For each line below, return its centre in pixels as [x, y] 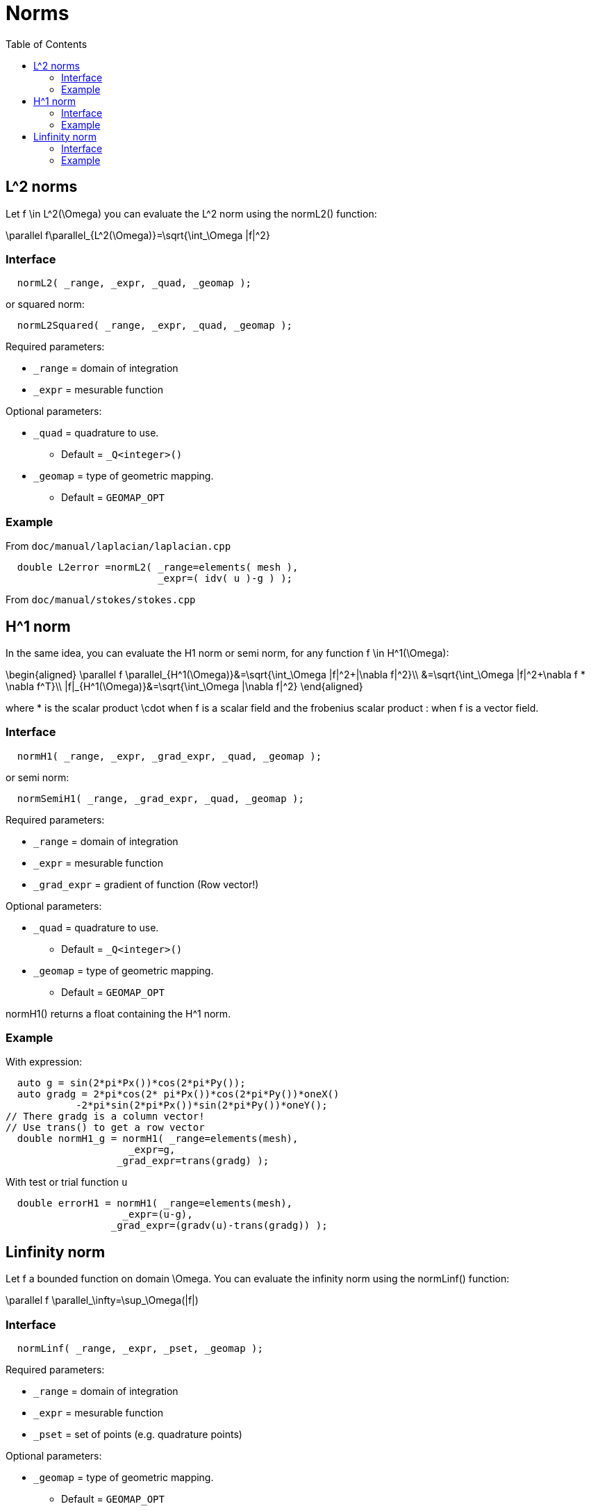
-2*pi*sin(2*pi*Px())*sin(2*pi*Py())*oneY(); [202, 1105]
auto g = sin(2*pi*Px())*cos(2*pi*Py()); [131, 1083]
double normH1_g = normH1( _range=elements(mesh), [158, 1139]
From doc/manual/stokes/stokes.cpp [101, 600]
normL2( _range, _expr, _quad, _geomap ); [134, 283]
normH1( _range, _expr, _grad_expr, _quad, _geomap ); [169, 756]
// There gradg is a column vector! [105, 1117]
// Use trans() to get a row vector [105, 1128]
